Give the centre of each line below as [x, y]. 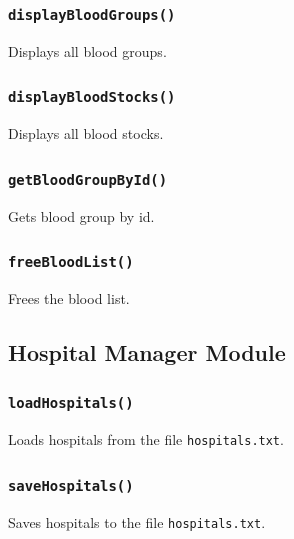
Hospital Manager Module [147, 351]
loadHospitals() [71, 403]
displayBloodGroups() [92, 14]
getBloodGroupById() [88, 179]
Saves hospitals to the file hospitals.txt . [137, 521]
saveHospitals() [71, 485]
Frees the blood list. [69, 297]
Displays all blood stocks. [86, 133]
